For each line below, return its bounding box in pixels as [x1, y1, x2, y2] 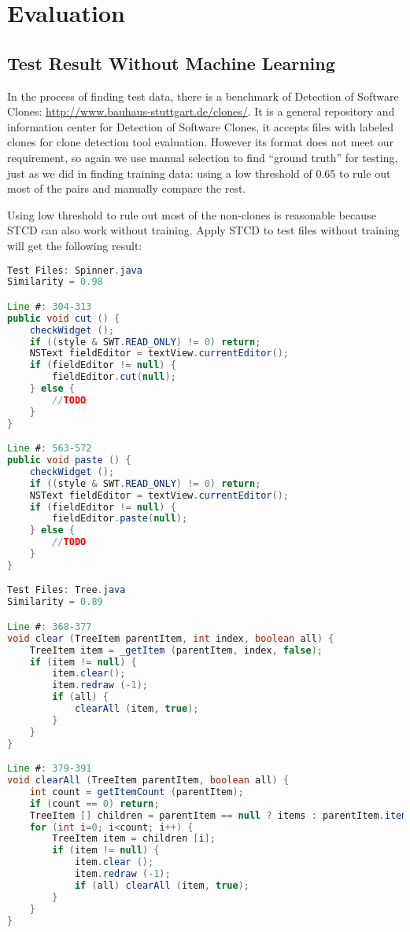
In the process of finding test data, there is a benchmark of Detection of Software [7, 87, 399, 104]
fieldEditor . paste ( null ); [52, 513, 188, 525]
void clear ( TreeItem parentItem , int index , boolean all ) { [7, 632, 334, 644]
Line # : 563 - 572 [7, 443, 92, 455]
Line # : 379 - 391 [7, 763, 92, 775]
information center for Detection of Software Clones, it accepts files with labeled [7, 118, 393, 134]
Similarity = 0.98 [7, 276, 103, 288]
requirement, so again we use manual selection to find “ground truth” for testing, [7, 149, 398, 165]
